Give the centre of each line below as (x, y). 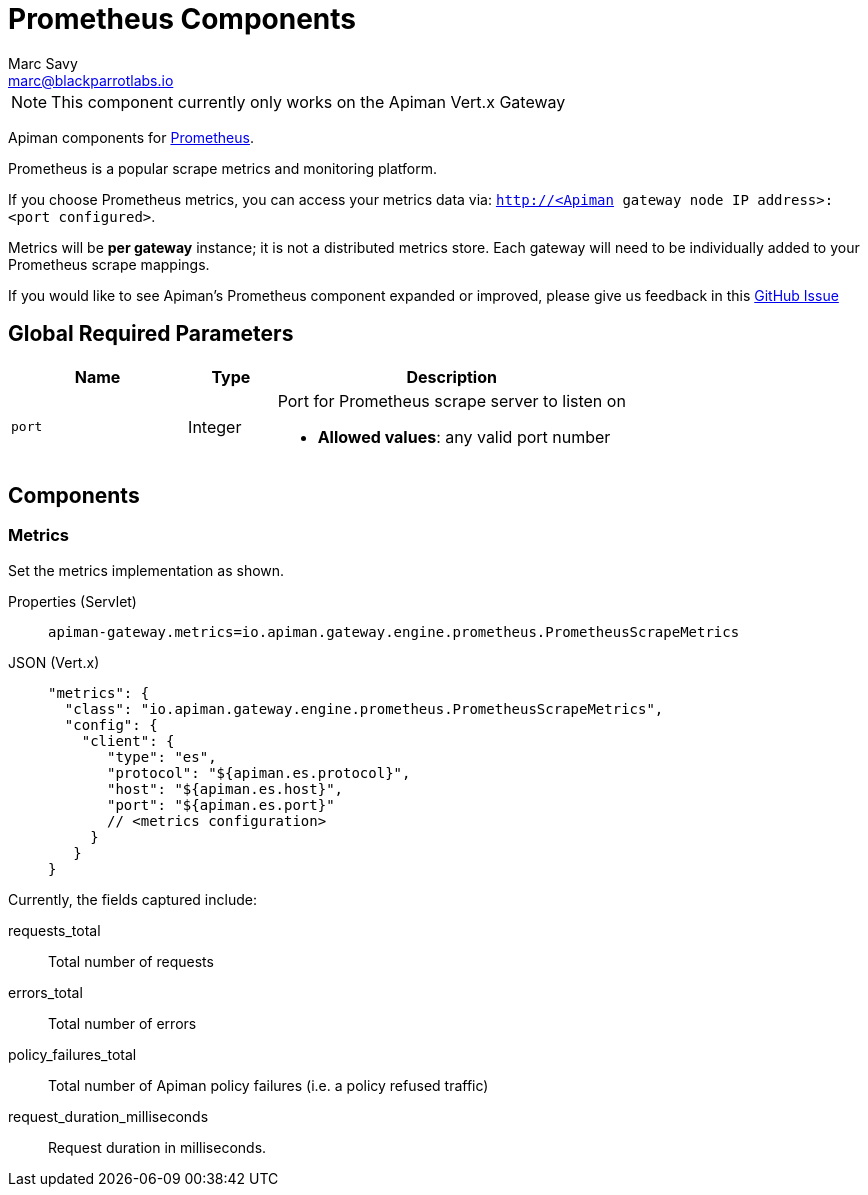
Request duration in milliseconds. (157, 1147)
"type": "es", (162, 756)
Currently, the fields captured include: (132, 899)
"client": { (128, 740)
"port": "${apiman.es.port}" (221, 804)
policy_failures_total (72, 1054)
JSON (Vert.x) (54, 662)
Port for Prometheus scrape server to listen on (451, 400)
